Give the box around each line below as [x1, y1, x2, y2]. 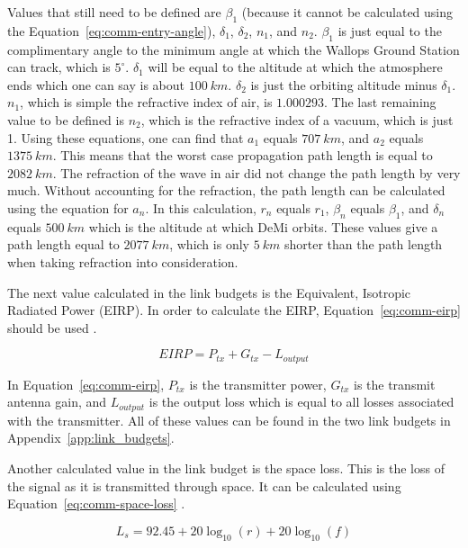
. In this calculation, [145, 198, 256, 217]
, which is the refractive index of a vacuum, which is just [140, 110, 454, 129]
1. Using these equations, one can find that [7, 128, 244, 147]
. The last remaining [324, 93, 436, 112]
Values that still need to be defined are [7, 3, 221, 21]
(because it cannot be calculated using [241, 3, 454, 21]
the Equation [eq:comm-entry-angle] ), [7, 21, 216, 40]
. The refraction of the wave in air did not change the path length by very [52, 163, 461, 182]
